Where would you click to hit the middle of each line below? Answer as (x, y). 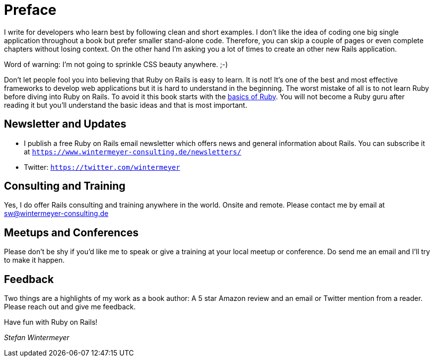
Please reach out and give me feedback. (70, 307)
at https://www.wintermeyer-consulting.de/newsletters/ (133, 151)
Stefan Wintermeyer (37, 338)
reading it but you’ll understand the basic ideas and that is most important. (126, 105)
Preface (30, 10)
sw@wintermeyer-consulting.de (56, 214)
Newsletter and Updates (65, 124)
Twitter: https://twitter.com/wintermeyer (102, 167)
